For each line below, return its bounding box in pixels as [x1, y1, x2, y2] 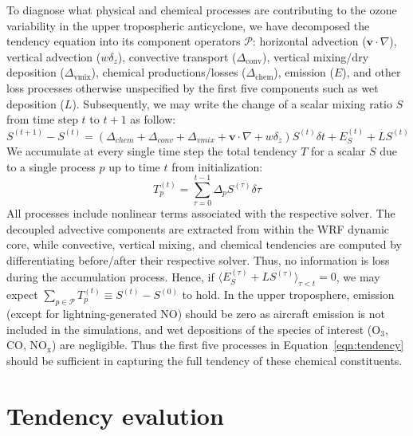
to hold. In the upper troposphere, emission [182, 286, 395, 303]
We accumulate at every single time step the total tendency [6, 142, 297, 159]
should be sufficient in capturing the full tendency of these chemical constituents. [6, 352, 403, 368]
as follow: [130, 111, 176, 128]
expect [6, 286, 38, 303]
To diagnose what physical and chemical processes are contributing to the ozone [6, 2, 397, 18]
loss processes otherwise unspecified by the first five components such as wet [6, 79, 379, 96]
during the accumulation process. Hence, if [6, 268, 214, 285]
